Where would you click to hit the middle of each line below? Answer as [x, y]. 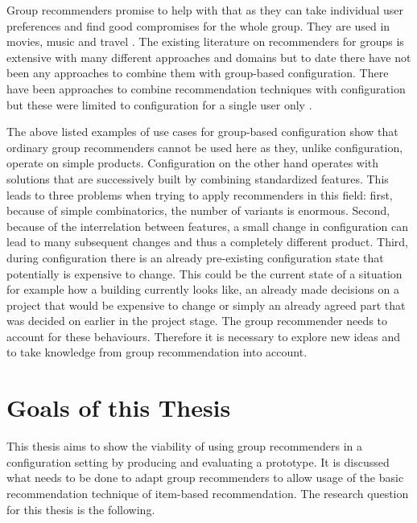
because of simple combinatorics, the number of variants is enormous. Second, [198, 210]
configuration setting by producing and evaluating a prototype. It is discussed [198, 461]
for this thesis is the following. [81, 509]
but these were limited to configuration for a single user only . [159, 104]
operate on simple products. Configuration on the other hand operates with [193, 163]
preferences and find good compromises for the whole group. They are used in [198, 25]
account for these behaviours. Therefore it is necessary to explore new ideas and [204, 336]
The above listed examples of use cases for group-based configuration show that [202, 132]
